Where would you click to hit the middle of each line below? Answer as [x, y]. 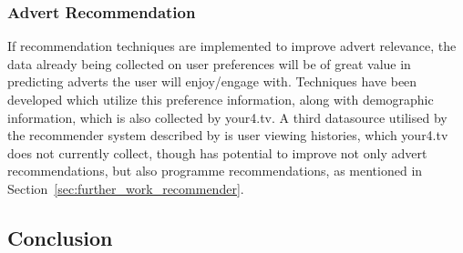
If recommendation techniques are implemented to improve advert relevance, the [232, 46]
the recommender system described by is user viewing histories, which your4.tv [228, 135]
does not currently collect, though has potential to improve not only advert [217, 152]
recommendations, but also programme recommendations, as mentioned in [215, 171]
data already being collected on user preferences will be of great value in [209, 63]
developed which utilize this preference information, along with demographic [221, 99]
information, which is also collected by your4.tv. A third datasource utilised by [227, 117]
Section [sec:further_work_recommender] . [126, 188]
